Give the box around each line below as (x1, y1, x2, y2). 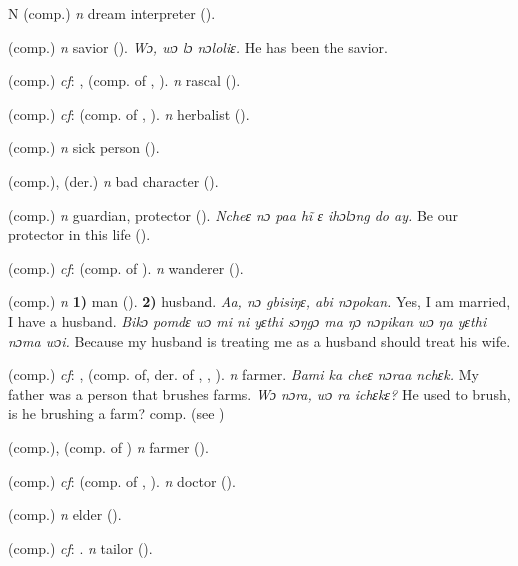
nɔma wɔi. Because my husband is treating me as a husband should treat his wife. (8, 330, 511, 351)
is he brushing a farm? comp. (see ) (8, 403, 225, 424)
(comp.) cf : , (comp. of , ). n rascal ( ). (8, 70, 241, 91)
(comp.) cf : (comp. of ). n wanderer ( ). (8, 257, 244, 278)
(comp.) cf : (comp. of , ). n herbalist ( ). (8, 103, 250, 124)
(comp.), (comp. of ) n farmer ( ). (8, 436, 209, 457)
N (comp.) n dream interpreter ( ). (8, 3, 216, 23)
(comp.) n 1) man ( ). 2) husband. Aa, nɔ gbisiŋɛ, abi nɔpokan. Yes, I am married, (8, 291, 511, 312)
